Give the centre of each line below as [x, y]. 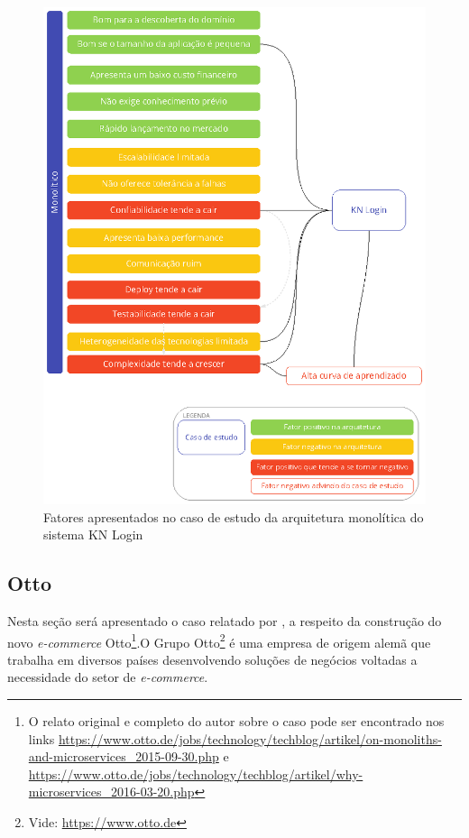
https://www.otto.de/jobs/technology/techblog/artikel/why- [196, 774]
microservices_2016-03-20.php [111, 792]
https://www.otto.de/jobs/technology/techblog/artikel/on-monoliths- [250, 738]
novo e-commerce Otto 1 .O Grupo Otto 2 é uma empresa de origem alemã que [219, 640]
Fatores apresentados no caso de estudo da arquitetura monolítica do [234, 516]
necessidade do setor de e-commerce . [108, 677]
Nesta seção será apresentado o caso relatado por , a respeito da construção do [225, 620]
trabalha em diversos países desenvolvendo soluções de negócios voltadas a [212, 659]
